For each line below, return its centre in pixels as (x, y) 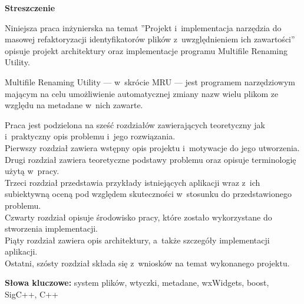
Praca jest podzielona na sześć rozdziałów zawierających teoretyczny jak (135, 124)
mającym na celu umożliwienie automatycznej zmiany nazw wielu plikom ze (142, 93)
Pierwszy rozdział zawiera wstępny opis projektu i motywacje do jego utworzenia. (152, 147)
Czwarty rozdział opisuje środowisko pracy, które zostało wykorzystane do (138, 217)
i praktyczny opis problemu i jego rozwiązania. (90, 136)
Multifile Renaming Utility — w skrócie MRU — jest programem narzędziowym (150, 81)
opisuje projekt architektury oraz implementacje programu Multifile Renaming (146, 50)
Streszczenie (30, 8)
